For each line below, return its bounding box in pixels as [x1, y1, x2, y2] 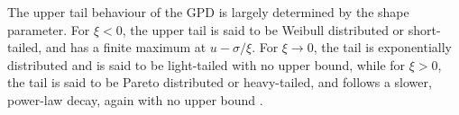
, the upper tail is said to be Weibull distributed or [122, 20, 405, 39]
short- [408, 20, 441, 39]
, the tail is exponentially [313, 38, 453, 57]
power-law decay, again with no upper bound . [7, 90, 263, 109]
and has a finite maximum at [45, 38, 207, 57]
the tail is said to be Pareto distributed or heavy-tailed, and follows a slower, [7, 73, 432, 92]
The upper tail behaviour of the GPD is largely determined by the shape [7, 3, 409, 21]
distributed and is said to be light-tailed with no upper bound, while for [7, 55, 406, 74]
